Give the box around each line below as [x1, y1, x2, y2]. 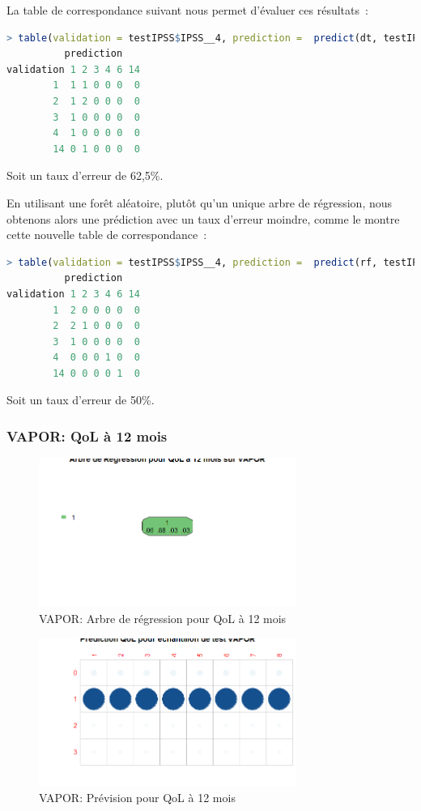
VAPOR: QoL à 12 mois [6, 425, 168, 446]
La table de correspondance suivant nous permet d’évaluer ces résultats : [6, 2, 368, 18]
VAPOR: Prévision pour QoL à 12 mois [39, 789, 236, 806]
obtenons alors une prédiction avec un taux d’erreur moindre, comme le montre [6, 210, 400, 227]
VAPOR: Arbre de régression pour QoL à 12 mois [39, 610, 287, 626]
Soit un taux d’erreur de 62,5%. [6, 167, 164, 184]
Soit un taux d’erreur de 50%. [6, 391, 155, 408]
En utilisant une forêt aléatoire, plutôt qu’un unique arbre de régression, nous [6, 194, 393, 211]
